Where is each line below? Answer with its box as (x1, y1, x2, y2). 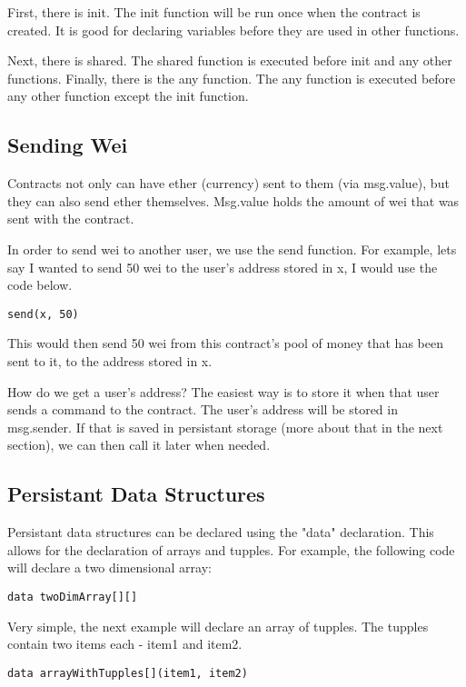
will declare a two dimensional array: (7, 558, 212, 577)
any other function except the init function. (7, 86, 249, 105)
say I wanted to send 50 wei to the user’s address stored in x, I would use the (7, 257, 438, 276)
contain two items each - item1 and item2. (7, 634, 243, 653)
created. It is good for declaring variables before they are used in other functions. (7, 20, 460, 39)
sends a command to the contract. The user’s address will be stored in (7, 400, 398, 419)
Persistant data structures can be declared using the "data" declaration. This (7, 523, 434, 542)
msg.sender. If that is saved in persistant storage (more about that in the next (7, 417, 443, 436)
